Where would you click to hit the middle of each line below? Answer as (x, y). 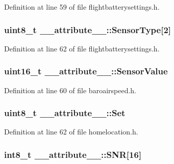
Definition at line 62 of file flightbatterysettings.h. (82, 48)
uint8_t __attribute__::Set (65, 113)
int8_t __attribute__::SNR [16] (73, 154)
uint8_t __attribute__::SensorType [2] (88, 29)
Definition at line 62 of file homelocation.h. (71, 132)
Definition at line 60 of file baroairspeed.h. (70, 90)
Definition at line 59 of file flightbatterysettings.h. (82, 7)
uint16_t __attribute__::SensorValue (86, 71)
